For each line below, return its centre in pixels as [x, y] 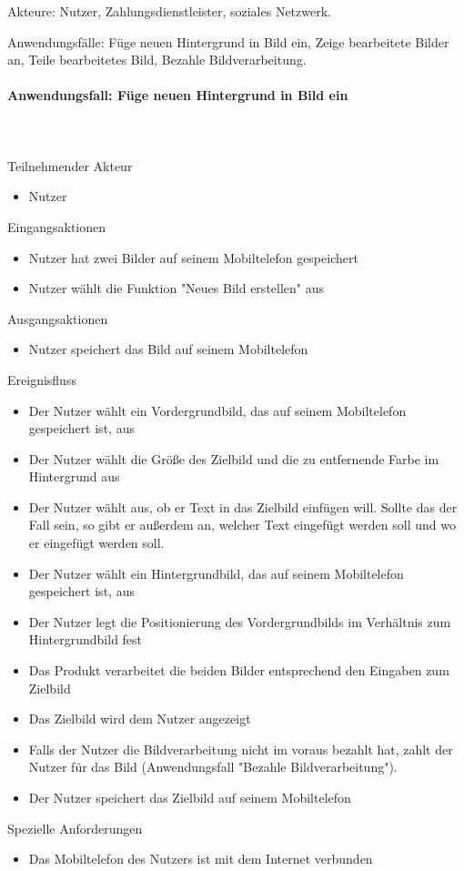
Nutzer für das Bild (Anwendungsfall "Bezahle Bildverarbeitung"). [213, 767]
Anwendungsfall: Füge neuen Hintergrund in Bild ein [178, 95]
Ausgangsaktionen [58, 318]
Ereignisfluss [42, 379]
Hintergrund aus [74, 476]
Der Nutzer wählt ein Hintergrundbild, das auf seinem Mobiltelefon [216, 573]
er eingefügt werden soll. [96, 543]
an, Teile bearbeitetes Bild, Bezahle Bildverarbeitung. [157, 60]
